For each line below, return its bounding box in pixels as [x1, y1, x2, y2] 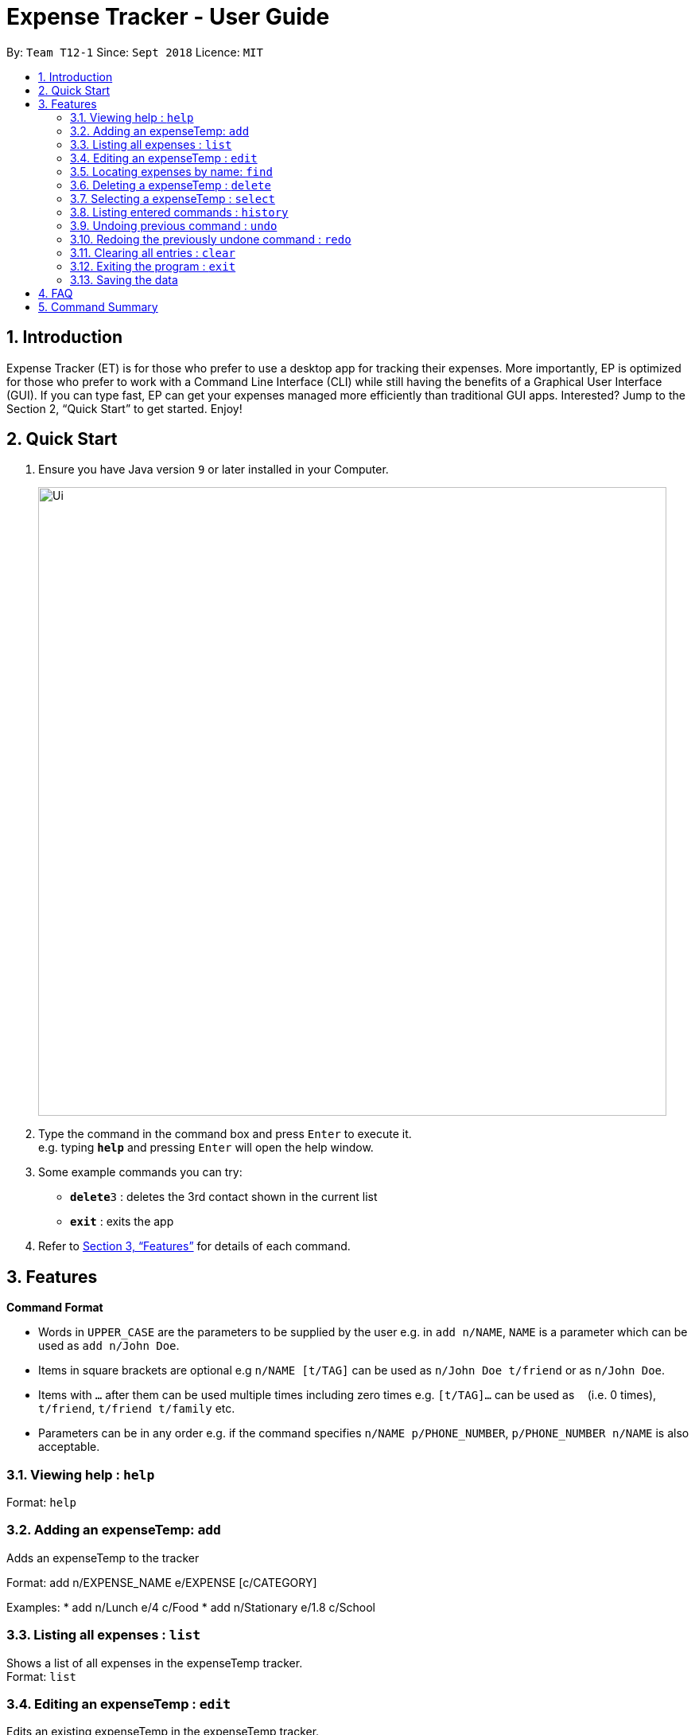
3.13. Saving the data [70, 272, 178, 287]
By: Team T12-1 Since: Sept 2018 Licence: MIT [6, 45, 263, 59]
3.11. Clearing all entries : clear [70, 245, 235, 259]
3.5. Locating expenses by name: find [70, 164, 273, 178]
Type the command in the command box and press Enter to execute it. [38, 1127, 412, 1141]
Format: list [6, 1669, 76, 1683]
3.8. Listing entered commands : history [70, 205, 289, 219]
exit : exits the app [70, 1214, 174, 1229]
